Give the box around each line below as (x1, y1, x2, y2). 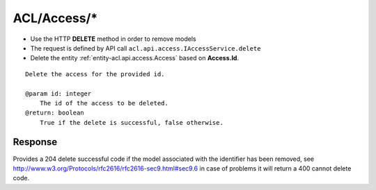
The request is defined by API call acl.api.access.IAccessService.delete (30, 44, 261, 52)
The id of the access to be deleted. (39, 99, 169, 107)
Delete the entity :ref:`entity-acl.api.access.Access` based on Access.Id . (30, 54, 240, 62)
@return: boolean (25, 109, 84, 117)
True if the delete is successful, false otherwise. (39, 119, 224, 126)
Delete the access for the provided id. (25, 70, 165, 78)
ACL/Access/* (13, 10, 98, 26)
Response (13, 136, 58, 148)
